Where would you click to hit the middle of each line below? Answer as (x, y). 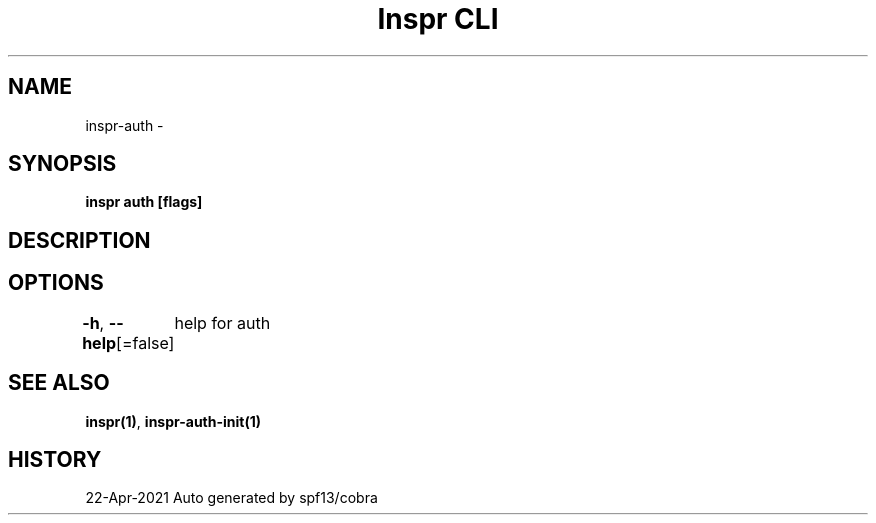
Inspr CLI (438, 19)
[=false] (145, 342)
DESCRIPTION (79, 240)
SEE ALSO (59, 383)
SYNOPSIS (62, 164)
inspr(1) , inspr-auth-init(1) (173, 421)
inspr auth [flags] (144, 202)
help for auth (222, 322)
